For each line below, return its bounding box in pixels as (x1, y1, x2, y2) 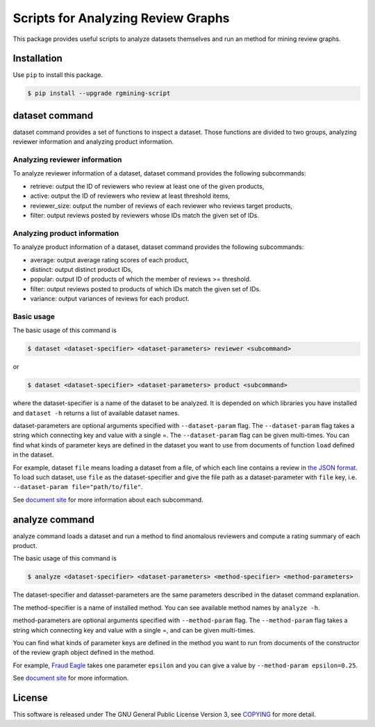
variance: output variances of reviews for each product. (30, 295, 190, 303)
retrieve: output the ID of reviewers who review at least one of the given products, (30, 182, 265, 190)
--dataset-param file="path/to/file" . (12, 483, 144, 491)
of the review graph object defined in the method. (12, 649, 156, 657)
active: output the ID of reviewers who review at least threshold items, (30, 191, 231, 200)
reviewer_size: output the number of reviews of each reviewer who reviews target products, (30, 201, 293, 209)
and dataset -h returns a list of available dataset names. (12, 409, 180, 417)
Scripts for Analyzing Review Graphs (12, 10, 230, 26)
